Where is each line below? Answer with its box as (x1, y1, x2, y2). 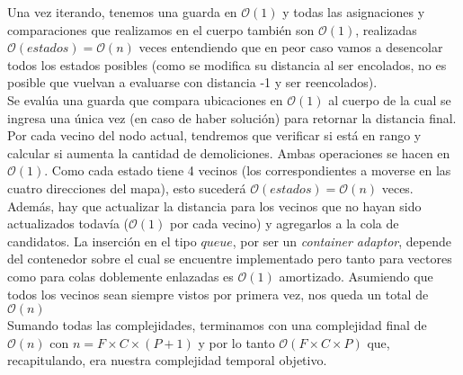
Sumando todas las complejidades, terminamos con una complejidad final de (7, 316, 427, 335)
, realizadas (355, 20, 417, 39)
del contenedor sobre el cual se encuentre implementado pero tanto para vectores (7, 249, 452, 268)
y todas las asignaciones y (282, 3, 425, 21)
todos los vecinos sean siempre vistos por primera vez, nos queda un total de (7, 284, 429, 303)
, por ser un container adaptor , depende (232, 231, 451, 250)
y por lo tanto (198, 333, 275, 352)
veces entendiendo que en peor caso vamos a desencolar (138, 38, 443, 57)
